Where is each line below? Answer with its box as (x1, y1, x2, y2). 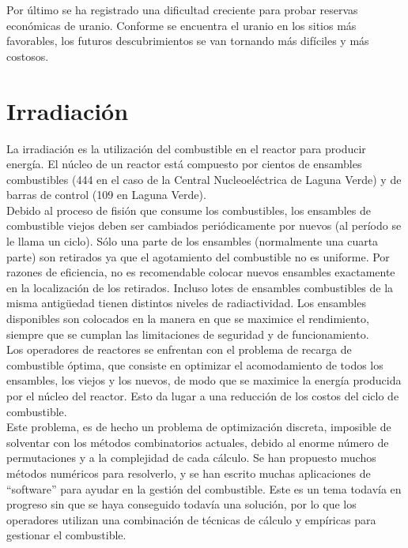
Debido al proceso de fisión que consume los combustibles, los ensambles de (6, 201, 371, 218)
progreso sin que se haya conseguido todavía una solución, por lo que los (6, 496, 357, 512)
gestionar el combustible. (6, 527, 127, 543)
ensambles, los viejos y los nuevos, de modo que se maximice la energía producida (6, 372, 402, 388)
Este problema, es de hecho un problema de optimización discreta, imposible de (6, 419, 391, 435)
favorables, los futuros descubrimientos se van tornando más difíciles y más (6, 32, 369, 49)
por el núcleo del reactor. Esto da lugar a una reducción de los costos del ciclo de (6, 388, 399, 403)
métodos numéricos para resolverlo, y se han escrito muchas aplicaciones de (6, 464, 371, 481)
